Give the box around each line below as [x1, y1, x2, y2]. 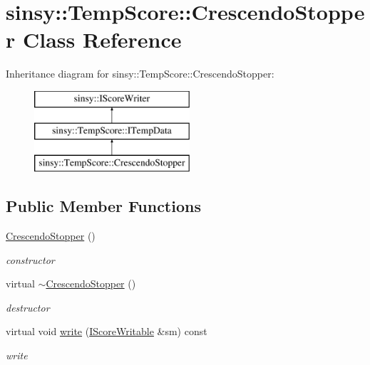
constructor [6, 252, 55, 267]
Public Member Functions [6, 195, 201, 217]
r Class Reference [6, 25, 182, 54]
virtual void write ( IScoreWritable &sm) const [6, 324, 207, 339]
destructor [6, 300, 50, 314]
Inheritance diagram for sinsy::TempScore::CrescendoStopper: [6, 66, 274, 81]
